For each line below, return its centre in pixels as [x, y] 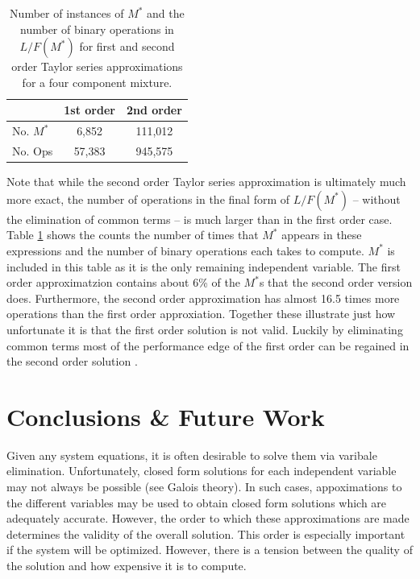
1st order [89, 110]
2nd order [154, 110]
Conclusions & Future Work [166, 416]
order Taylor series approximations [97, 66]
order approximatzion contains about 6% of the [123, 282]
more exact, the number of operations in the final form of [148, 199]
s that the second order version [336, 282]
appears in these [322, 235]
